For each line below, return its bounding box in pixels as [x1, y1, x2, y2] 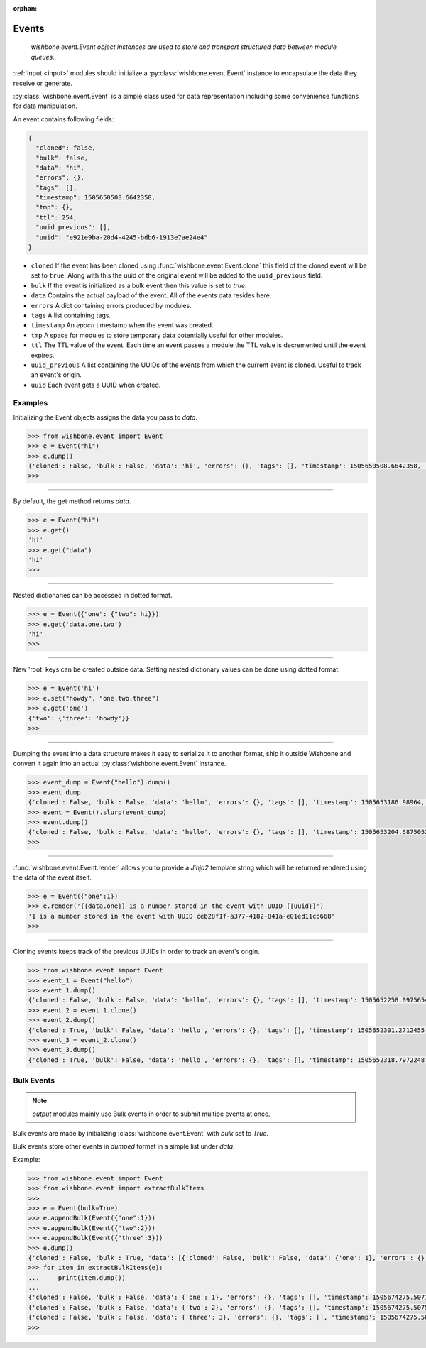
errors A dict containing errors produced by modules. [31, 301, 192, 309]
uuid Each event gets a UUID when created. [31, 380, 161, 389]
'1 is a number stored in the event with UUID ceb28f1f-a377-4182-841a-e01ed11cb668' [28, 912, 335, 920]
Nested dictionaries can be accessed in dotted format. [13, 591, 173, 600]
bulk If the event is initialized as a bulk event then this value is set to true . [31, 281, 247, 290]
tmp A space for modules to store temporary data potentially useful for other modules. [31, 331, 283, 339]
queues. [31, 53, 55, 61]
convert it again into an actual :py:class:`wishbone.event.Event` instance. [13, 760, 226, 768]
